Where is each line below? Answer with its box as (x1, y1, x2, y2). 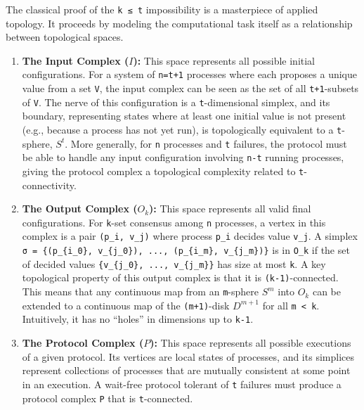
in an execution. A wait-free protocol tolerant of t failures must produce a (22, 376, 342, 391)
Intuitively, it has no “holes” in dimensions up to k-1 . (22, 312, 254, 326)
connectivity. (22, 177, 77, 192)
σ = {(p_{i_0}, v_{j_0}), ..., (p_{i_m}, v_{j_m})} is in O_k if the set (22, 243, 350, 257)
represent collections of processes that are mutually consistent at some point (22, 363, 351, 378)
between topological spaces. (6, 30, 124, 44)
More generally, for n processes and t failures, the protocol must (70, 136, 347, 150)
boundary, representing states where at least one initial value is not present (22, 108, 346, 123)
